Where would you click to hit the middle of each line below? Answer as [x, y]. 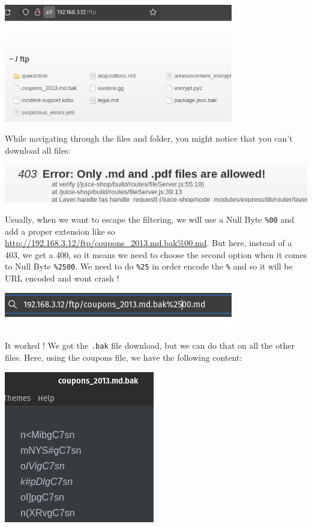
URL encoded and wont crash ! [62, 278]
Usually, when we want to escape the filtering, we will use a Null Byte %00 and [149, 219]
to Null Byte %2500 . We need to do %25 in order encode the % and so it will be [149, 266]
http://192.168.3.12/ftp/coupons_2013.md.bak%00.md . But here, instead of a [148, 243]
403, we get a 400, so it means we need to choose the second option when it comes [156, 254]
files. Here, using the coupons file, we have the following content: [124, 357]
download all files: [38, 150]
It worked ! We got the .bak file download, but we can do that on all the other [150, 345]
